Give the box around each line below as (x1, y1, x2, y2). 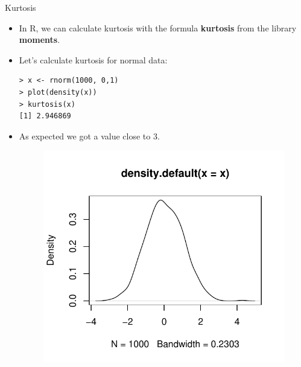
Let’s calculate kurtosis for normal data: (19, 53, 168, 66)
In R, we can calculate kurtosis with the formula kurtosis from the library (19, 21, 297, 34)
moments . (19, 33, 60, 46)
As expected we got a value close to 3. (19, 129, 160, 142)
